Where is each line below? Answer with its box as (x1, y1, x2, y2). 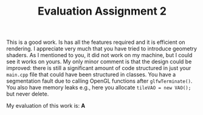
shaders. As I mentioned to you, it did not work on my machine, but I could (6, 52, 193, 59)
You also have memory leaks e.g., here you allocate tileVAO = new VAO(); (6, 84, 191, 91)
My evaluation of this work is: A (6, 102, 86, 110)
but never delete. (6, 90, 49, 98)
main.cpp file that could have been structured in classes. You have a (6, 71, 176, 78)
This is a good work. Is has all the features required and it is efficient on (6, 38, 185, 46)
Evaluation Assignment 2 (37, 4, 167, 18)
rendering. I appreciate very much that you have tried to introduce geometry (6, 45, 198, 52)
